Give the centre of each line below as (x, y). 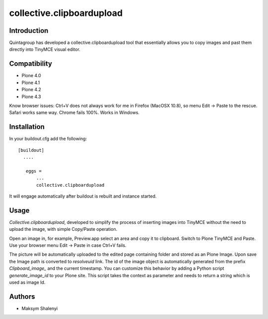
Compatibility (31, 64)
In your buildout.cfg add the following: (48, 139)
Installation (27, 127)
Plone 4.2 (32, 90)
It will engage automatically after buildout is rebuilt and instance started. (83, 196)
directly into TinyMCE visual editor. (45, 49)
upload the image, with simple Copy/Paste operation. (63, 229)
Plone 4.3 (31, 97)
